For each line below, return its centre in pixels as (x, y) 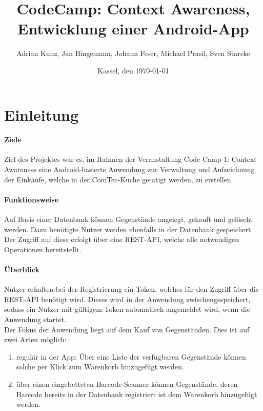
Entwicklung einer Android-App (133, 29)
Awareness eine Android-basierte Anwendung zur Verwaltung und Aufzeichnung (129, 169)
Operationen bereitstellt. (43, 249)
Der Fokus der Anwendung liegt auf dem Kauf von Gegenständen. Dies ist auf (127, 329)
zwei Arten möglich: (35, 339)
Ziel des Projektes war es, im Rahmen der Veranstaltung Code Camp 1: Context (130, 159)
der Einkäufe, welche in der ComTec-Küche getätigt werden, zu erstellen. (119, 179)
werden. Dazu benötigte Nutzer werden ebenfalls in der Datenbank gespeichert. (129, 229)
